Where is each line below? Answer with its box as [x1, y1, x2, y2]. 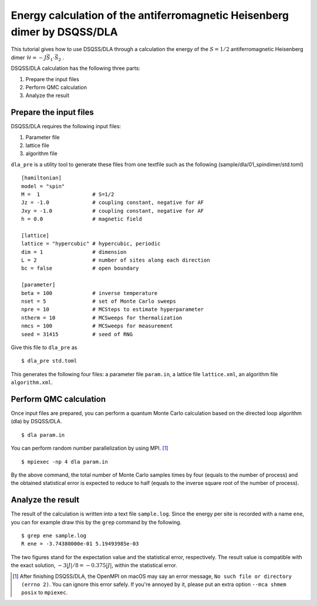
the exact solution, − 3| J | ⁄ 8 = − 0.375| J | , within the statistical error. [11, 562, 177, 569]
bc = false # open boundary [21, 265, 139, 272]
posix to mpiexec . [21, 589, 68, 596]
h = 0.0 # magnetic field [21, 216, 142, 223]
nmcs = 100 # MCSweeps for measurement [21, 323, 173, 329]
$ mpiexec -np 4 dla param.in [21, 458, 109, 465]
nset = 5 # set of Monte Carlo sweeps [21, 298, 176, 305]
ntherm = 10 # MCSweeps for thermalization [21, 314, 183, 321]
